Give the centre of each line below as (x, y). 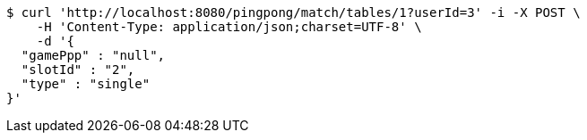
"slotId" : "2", (78, 70)
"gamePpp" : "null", (93, 55)
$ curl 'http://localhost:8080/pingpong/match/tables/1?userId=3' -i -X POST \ (293, 12)
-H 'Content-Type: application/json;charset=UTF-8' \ (229, 27)
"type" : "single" (86, 84)
